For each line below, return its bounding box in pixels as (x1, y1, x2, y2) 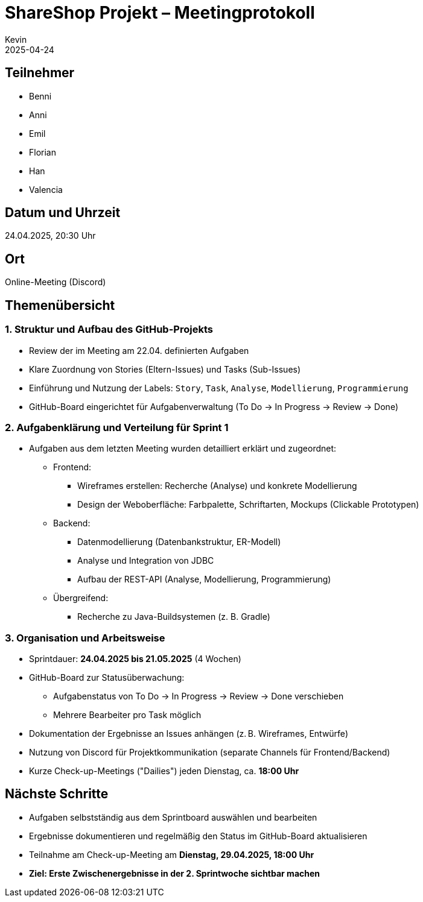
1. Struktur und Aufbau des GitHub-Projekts (5, 323, 213, 336)
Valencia (29, 184, 63, 195)
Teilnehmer (5, 65, 75, 81)
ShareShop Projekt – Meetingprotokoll (5, 2, 315, 23)
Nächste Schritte (5, 786, 109, 802)
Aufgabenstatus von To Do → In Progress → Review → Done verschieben (53, 691, 344, 701)
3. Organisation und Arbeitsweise (5, 631, 165, 644)
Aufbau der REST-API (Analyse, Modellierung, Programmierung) (77, 574, 331, 585)
